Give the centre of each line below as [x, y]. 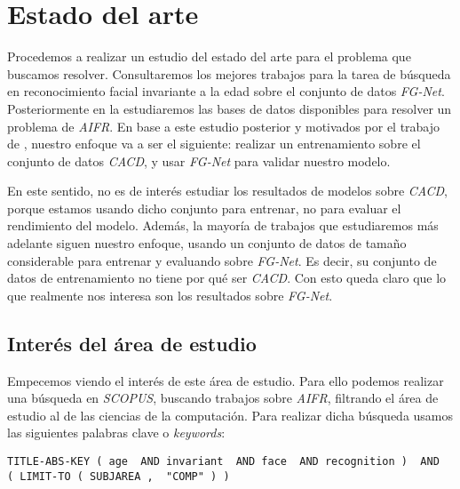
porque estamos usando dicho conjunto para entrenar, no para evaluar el [204, 208]
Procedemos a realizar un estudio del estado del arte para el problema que [209, 56]
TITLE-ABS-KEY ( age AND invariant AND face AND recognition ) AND [223, 462]
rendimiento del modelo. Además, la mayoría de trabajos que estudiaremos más [223, 225]
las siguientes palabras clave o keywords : [116, 433]
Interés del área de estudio [132, 343]
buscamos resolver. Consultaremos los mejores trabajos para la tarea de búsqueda [229, 73]
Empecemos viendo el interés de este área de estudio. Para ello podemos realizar [226, 380]
